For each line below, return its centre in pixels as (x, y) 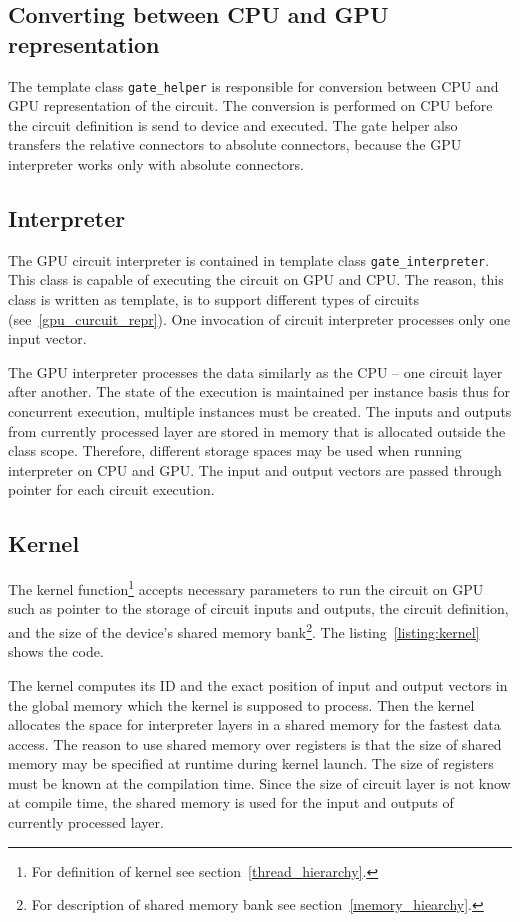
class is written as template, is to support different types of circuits (214, 299)
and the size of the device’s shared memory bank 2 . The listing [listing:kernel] (244, 630)
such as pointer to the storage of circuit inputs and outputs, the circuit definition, (258, 608)
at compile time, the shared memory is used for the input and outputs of (231, 802)
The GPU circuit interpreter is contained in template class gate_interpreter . (249, 259)
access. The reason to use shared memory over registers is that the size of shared (255, 743)
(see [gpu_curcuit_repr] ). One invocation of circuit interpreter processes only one (259, 318)
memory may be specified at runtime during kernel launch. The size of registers (251, 763)
